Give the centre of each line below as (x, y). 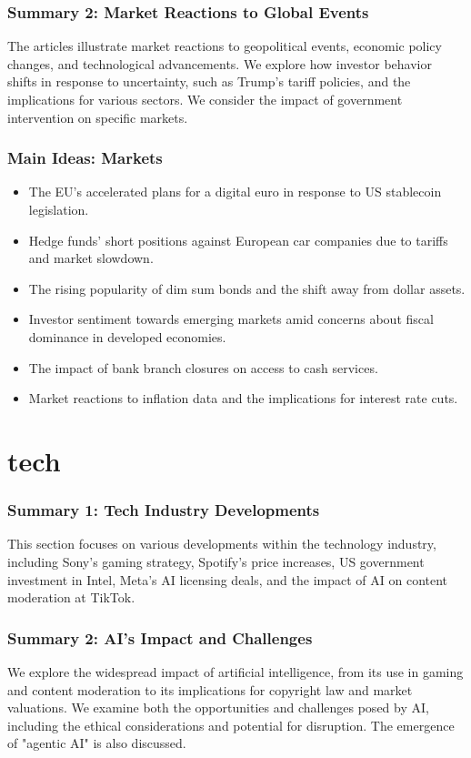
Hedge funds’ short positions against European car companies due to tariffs (238, 240)
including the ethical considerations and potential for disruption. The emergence (231, 725)
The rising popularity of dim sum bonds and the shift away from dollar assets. (247, 288)
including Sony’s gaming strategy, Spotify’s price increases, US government (216, 561)
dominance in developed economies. (127, 336)
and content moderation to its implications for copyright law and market (210, 689)
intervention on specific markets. (98, 117)
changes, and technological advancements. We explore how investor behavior (220, 63)
